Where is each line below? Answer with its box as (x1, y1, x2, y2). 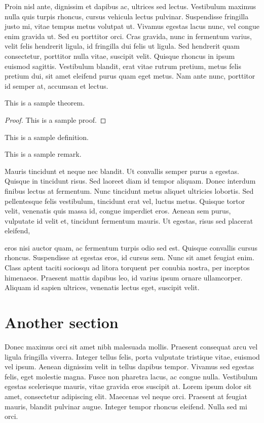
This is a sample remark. (5, 149, 82, 159)
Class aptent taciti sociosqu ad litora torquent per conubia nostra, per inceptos (5, 262, 250, 273)
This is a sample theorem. (5, 97, 85, 108)
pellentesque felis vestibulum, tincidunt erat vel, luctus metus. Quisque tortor (5, 195, 245, 206)
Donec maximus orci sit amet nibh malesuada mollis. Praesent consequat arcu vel (5, 341, 258, 351)
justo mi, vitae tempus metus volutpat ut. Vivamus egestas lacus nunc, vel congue (5, 21, 259, 31)
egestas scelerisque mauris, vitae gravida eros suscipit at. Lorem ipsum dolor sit (5, 381, 252, 392)
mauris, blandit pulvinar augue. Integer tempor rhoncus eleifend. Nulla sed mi (5, 401, 247, 411)
